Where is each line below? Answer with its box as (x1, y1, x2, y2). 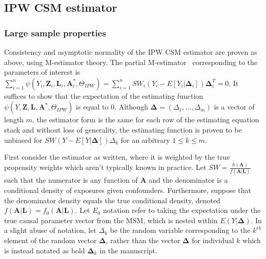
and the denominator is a (149, 175, 228, 185)
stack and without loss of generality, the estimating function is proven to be (4, 124, 242, 135)
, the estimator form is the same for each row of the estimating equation (32, 114, 259, 125)
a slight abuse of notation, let (4, 225, 96, 235)
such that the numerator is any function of (4, 175, 138, 185)
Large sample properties (4, 26, 106, 39)
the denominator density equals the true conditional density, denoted (4, 195, 220, 205)
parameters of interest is (4, 67, 80, 77)
